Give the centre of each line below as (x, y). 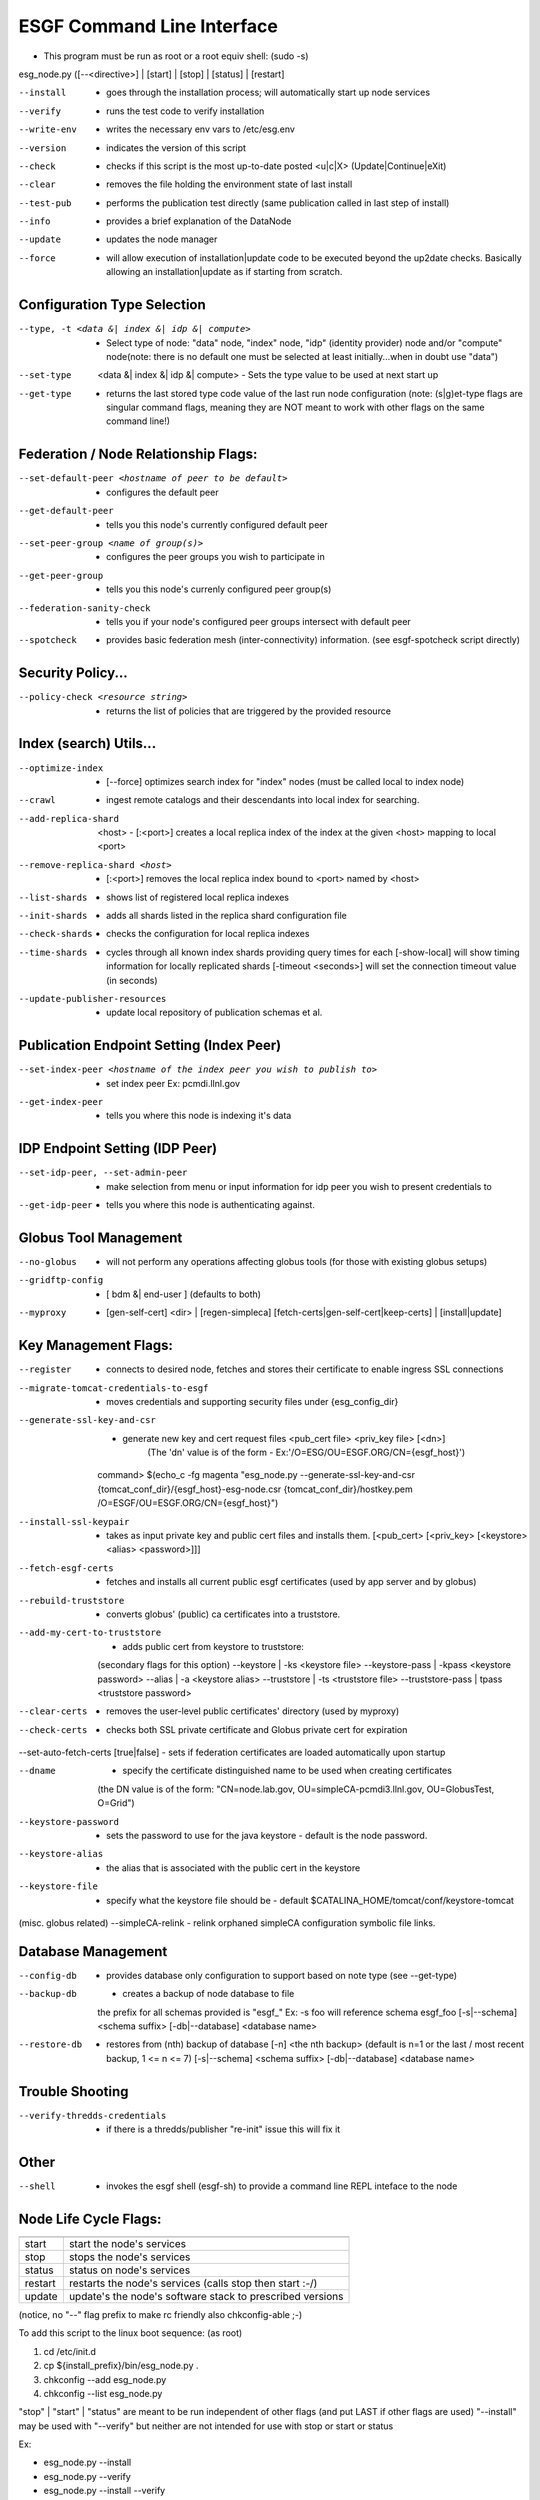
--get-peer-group (61, 575)
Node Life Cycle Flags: (90, 2218)
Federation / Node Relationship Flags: (138, 454)
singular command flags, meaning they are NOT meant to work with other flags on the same (295, 407)
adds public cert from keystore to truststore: (213, 1646)
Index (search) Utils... (87, 743)
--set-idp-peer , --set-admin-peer (103, 1173)
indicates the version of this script (176, 147)
